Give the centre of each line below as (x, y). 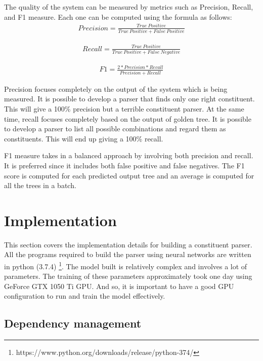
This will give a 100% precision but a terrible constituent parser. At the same (124, 108)
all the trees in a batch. (40, 185)
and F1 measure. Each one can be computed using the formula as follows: (118, 16)
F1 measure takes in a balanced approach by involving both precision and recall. (129, 155)
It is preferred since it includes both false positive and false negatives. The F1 (124, 165)
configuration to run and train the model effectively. (85, 296)
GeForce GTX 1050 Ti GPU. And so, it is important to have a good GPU (119, 286)
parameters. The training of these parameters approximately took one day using (128, 276)
